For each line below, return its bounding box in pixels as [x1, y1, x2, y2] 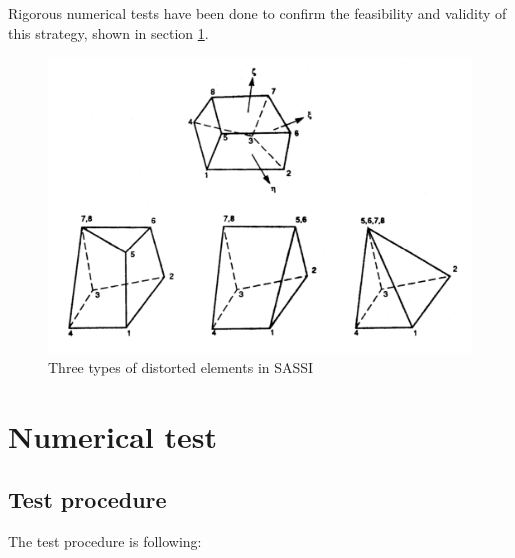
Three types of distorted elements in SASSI [48, 356, 314, 377]
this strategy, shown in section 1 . [8, 22, 209, 43]
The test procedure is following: [8, 531, 202, 551]
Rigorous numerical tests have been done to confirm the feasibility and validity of [8, 3, 507, 23]
